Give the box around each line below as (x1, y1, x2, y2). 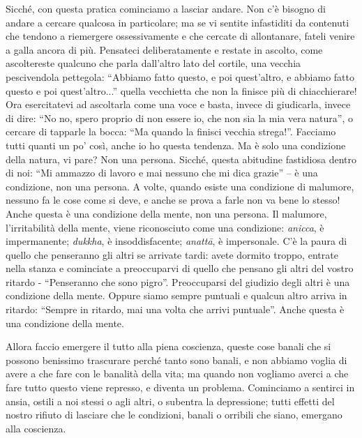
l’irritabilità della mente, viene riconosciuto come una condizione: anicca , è (6, 220, 324, 234)
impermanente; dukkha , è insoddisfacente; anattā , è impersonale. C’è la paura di (6, 234, 347, 248)
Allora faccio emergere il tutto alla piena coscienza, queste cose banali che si (6, 339, 331, 354)
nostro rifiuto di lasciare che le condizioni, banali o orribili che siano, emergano (6, 407, 342, 422)
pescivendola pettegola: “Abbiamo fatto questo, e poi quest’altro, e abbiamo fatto (6, 69, 355, 84)
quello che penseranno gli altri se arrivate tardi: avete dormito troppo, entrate (6, 247, 338, 262)
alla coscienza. (6, 421, 66, 435)
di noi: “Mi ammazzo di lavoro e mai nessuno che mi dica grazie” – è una (6, 165, 318, 180)
